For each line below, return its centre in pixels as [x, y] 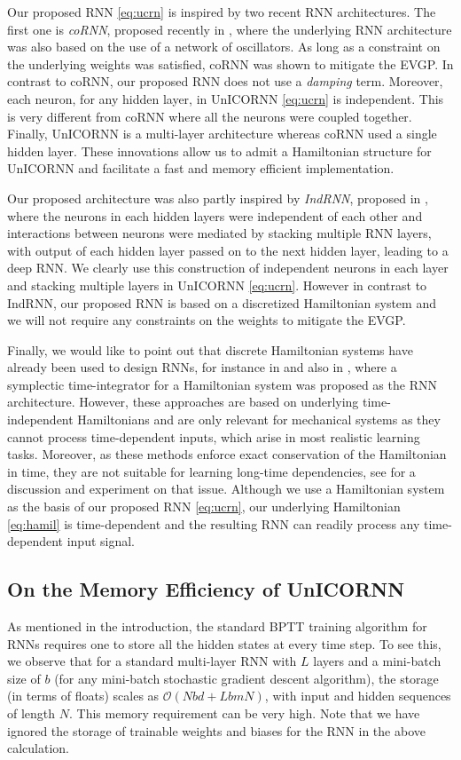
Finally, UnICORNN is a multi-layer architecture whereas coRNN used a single [222, 134]
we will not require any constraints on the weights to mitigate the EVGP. [207, 320]
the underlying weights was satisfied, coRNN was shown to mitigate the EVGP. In [230, 63]
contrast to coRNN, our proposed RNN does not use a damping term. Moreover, [225, 81]
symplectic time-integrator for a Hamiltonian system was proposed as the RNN [222, 384]
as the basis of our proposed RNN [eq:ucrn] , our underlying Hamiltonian [204, 507]
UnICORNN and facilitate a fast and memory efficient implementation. [201, 168]
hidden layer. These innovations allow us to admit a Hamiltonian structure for [219, 150]
